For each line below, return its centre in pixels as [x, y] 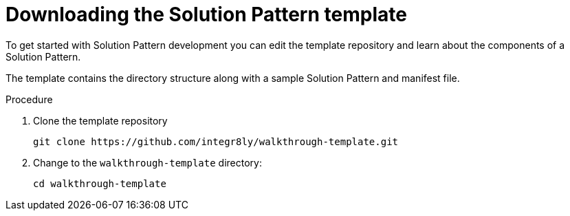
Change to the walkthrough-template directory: [147, 162]
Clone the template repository [100, 120]
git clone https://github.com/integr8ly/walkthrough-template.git [216, 141]
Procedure [29, 99]
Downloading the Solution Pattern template [206, 14]
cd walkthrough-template [100, 183]
